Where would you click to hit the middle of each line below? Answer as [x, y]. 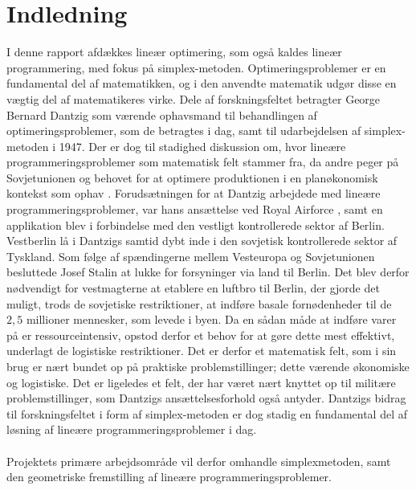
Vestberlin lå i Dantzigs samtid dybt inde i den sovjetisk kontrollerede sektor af [202, 241]
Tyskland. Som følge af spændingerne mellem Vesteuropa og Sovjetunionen [191, 256]
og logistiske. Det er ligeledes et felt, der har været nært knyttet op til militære [201, 382]
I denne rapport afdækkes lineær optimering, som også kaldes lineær [174, 52]
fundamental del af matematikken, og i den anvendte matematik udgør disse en [202, 83]
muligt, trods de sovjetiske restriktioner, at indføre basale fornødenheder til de [199, 303]
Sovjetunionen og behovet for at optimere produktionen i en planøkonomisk [192, 177]
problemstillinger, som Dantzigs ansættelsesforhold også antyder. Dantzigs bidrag [206, 398]
